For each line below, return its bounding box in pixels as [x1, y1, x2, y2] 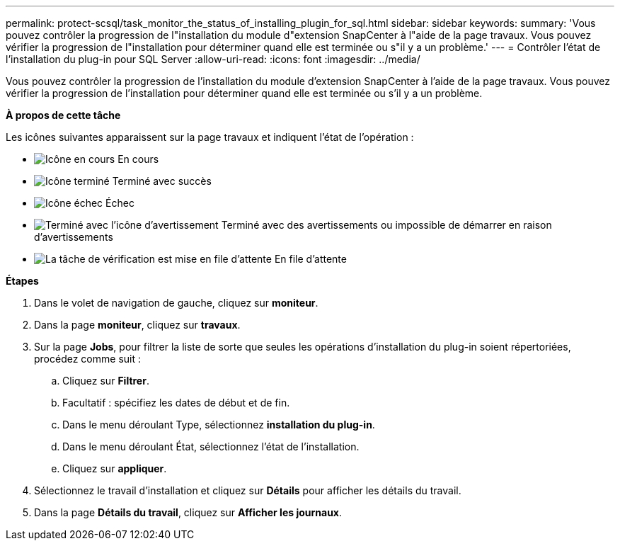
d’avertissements [34, 231, 113, 243]
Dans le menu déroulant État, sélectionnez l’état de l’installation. [62, 440, 360, 453]
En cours [117, 153, 159, 165]
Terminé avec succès [112, 175, 212, 187]
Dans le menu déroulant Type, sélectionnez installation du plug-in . [62, 419, 375, 431]
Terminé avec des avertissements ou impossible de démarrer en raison [221, 219, 552, 231]
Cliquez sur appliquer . [62, 462, 167, 474]
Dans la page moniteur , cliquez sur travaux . [34, 319, 241, 331]
